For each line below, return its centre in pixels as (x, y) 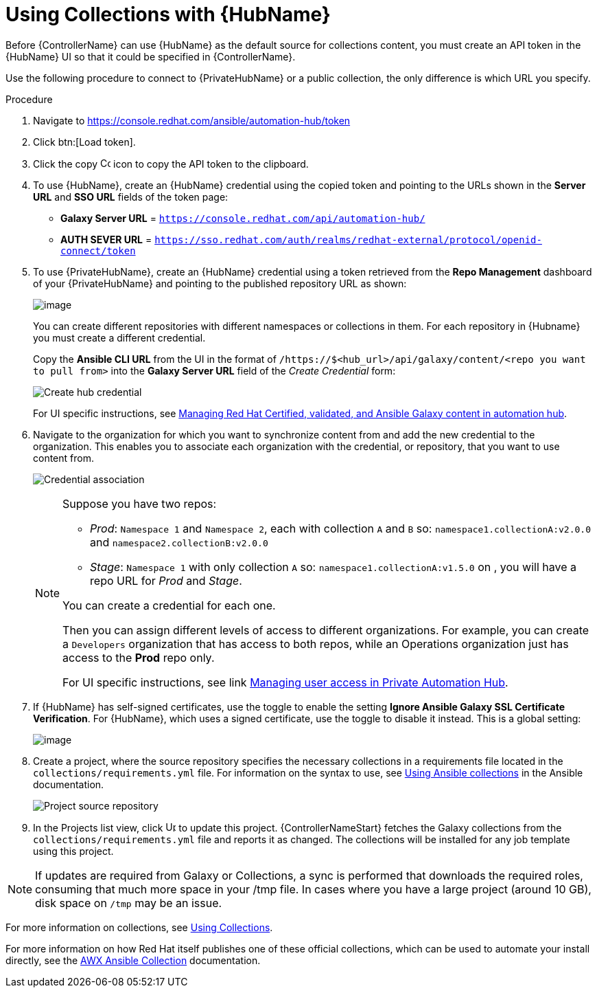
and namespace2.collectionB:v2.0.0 (179, 542)
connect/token (98, 250)
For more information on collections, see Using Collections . (139, 927)
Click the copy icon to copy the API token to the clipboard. (171, 164)
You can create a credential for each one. (169, 605)
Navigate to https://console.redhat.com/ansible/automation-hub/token (192, 120)
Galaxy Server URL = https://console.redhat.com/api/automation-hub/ (243, 218)
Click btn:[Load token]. (84, 142)
